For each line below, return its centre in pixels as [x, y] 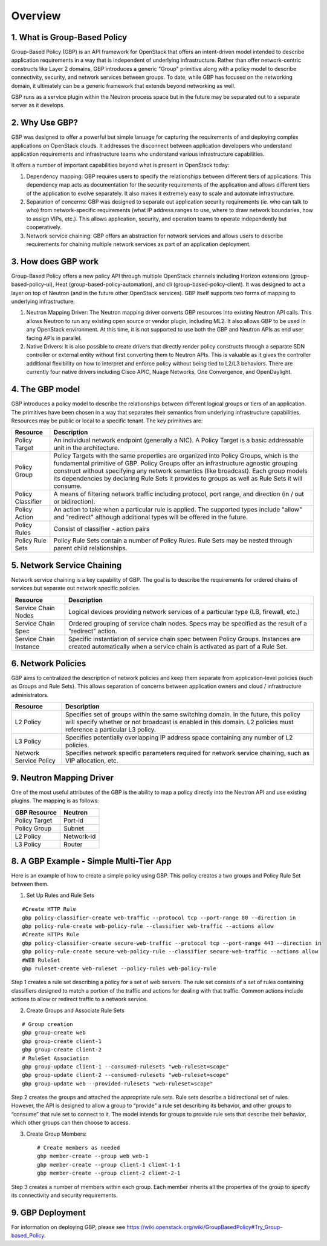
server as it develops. [38, 105]
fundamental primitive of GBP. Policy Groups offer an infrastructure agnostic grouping [176, 464]
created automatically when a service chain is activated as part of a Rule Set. [178, 647]
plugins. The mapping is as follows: [55, 801]
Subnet [74, 828]
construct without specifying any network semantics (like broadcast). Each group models [180, 471]
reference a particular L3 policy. [111, 730]
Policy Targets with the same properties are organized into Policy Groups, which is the [176, 456]
